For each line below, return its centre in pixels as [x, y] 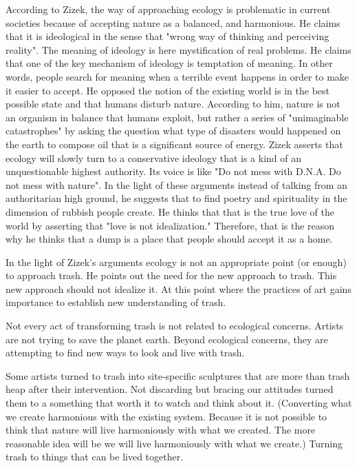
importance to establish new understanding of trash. [116, 302]
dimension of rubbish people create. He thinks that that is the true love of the [170, 211]
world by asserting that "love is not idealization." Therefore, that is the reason [170, 225]
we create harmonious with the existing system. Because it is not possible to [166, 416]
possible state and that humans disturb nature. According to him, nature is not [173, 104]
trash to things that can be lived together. [95, 457]
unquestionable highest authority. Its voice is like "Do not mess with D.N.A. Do [173, 171]
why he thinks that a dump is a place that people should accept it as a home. [169, 239]
